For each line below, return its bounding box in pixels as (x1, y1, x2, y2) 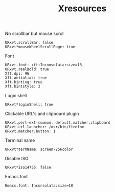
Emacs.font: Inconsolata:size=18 (5, 183, 73, 188)
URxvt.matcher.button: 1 (5, 129, 56, 134)
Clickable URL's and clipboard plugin (5, 111, 79, 117)
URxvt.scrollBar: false (5, 40, 54, 45)
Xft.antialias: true (5, 76, 47, 81)
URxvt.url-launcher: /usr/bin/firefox (5, 125, 84, 130)
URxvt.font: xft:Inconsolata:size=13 (5, 62, 82, 68)
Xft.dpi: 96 (5, 71, 29, 76)
